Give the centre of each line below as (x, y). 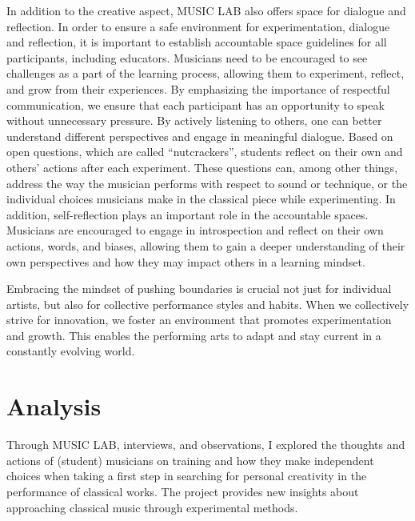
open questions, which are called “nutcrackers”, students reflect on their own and (205, 152)
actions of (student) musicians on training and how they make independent (190, 460)
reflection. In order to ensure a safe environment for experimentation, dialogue (198, 26)
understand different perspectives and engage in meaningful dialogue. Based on (200, 136)
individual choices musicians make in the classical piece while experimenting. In (201, 199)
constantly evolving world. (71, 351)
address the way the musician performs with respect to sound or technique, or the (207, 183)
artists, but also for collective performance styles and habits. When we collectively (208, 304)
